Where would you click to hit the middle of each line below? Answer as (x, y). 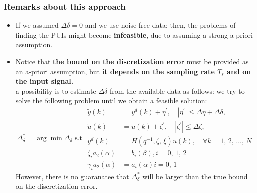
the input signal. (45, 81)
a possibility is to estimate (56, 91)
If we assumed (37, 25)
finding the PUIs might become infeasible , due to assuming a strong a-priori (134, 35)
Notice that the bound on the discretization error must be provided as (132, 61)
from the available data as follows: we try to (177, 91)
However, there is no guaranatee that (72, 176)
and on (239, 71)
